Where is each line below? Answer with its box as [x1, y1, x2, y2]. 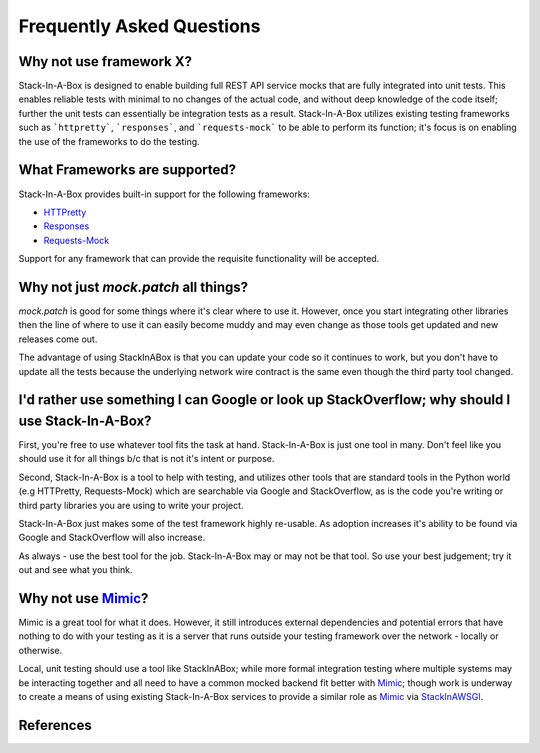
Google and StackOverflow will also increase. [18, 531, 206, 544]
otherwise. [18, 644, 63, 656]
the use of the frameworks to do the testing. [18, 135, 200, 147]
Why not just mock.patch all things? [18, 278, 249, 295]
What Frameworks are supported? [18, 161, 237, 179]
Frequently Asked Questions [18, 15, 261, 37]
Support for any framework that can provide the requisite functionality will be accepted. [18, 253, 380, 265]
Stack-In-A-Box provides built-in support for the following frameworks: [18, 188, 310, 200]
